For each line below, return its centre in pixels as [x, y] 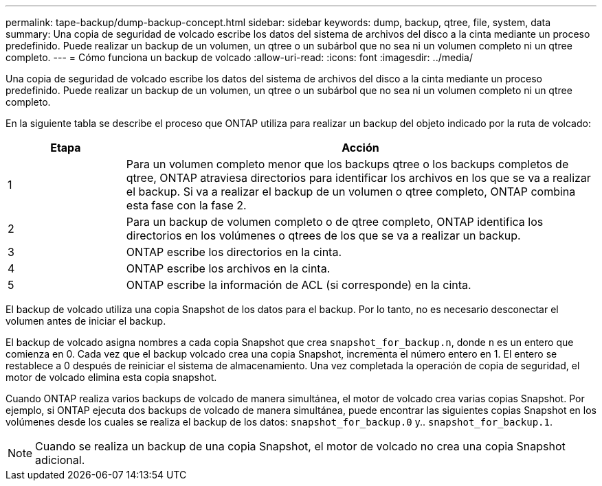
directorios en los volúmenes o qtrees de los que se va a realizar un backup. [323, 235]
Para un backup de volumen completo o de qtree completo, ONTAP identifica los [335, 222]
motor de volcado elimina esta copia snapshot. [111, 377]
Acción [360, 148]
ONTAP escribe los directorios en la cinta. [234, 252]
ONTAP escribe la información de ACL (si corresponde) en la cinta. [299, 285]
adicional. [60, 460]
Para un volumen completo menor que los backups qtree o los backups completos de [347, 164]
